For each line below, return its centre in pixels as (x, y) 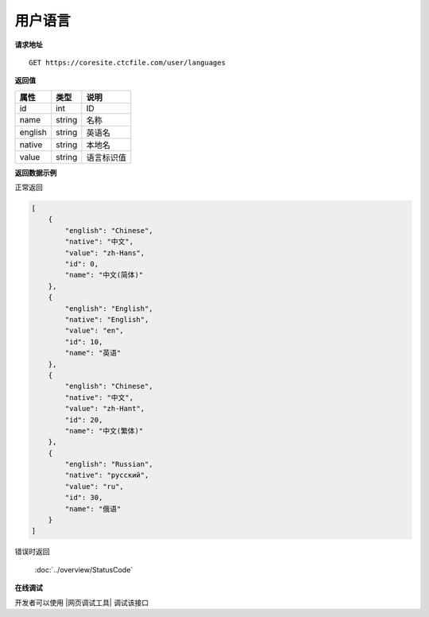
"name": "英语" (93, 353)
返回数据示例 (36, 173)
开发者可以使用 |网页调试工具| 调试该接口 (82, 602)
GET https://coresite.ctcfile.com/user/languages (128, 62)
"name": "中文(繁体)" (104, 431)
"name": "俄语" (93, 508)
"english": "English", (109, 308)
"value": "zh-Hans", (105, 253)
